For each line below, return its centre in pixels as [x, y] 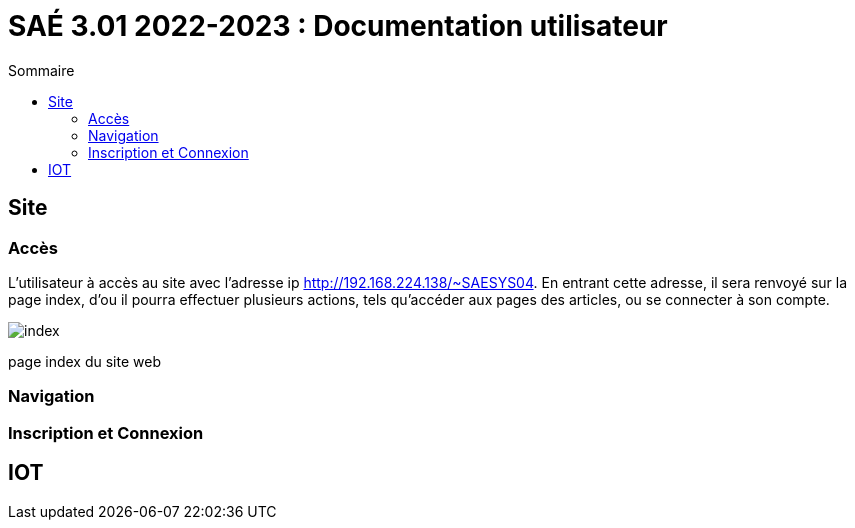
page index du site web [84, 361]
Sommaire [41, 70]
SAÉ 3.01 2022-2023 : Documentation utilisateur [338, 26]
